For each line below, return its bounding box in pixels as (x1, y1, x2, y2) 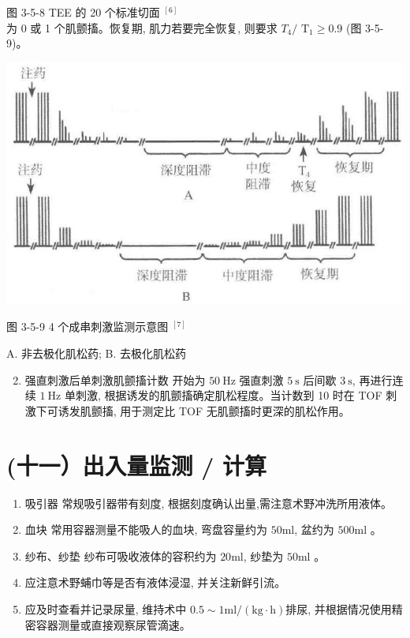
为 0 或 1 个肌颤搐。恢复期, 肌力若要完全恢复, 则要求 (6, 19, 278, 36)
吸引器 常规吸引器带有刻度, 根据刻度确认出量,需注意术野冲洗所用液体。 (24, 494, 392, 511)
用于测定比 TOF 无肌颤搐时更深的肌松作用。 (120, 402, 350, 418)
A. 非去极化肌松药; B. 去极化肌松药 (6, 345, 187, 362)
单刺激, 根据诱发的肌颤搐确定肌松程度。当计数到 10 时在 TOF (64, 387, 382, 403)
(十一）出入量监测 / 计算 (6, 448, 267, 481)
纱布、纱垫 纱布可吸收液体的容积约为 (24, 547, 217, 564)
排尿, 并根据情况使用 (285, 600, 392, 617)
